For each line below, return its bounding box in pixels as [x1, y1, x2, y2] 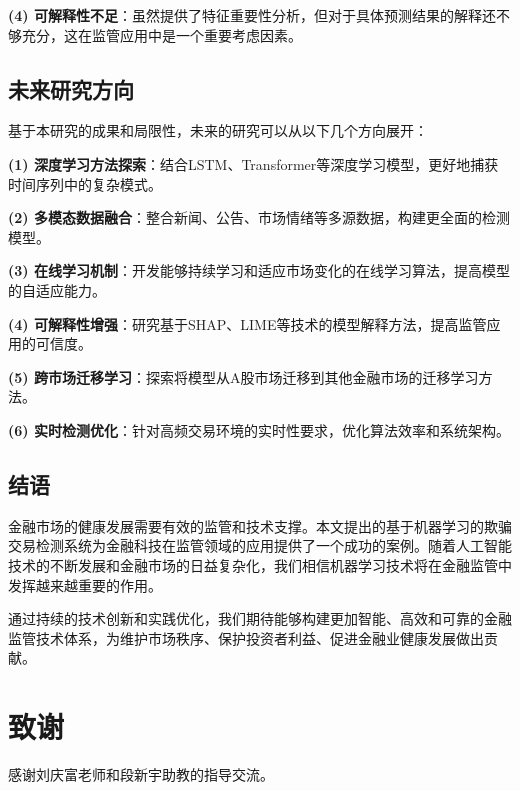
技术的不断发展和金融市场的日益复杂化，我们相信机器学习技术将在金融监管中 [8, 554, 512, 575]
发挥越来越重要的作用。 [8, 574, 162, 595]
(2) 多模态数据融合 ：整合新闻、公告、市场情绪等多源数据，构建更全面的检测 [8, 207, 510, 228]
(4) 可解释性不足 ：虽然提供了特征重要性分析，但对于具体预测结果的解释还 [8, 5, 496, 25]
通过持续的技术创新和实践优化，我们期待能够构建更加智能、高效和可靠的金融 [8, 608, 512, 629]
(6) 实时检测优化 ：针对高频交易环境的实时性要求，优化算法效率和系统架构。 [8, 419, 510, 440]
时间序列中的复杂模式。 [8, 173, 162, 194]
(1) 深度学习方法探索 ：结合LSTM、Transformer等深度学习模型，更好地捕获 [8, 153, 499, 174]
